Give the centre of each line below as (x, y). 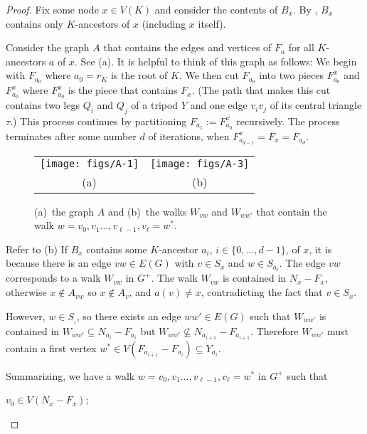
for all (301, 47)
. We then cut (209, 75)
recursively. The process (288, 121)
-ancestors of (102, 23)
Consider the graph (48, 47)
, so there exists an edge (129, 316)
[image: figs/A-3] (200, 163)
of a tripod (155, 105)
